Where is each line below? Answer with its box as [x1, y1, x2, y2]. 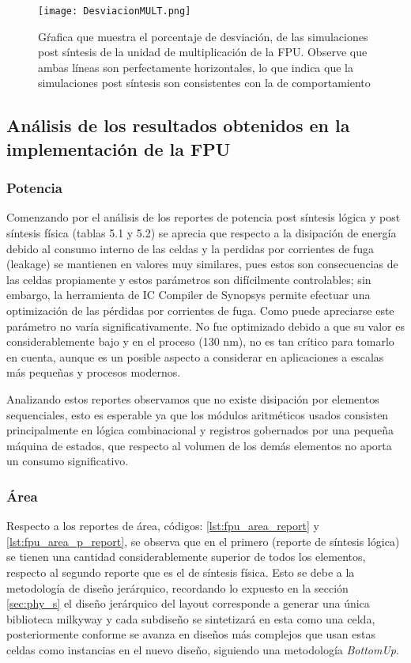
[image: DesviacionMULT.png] [38, 6, 191, 17]
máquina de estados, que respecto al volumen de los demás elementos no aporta [6, 437, 392, 453]
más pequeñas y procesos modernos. [6, 364, 181, 381]
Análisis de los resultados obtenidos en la [6, 113, 350, 138]
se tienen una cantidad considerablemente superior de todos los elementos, [6, 548, 366, 565]
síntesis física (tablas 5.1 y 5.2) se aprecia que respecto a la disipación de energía [6, 225, 397, 241]
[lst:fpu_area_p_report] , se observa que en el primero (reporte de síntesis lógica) [6, 532, 400, 549]
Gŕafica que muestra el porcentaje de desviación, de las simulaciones [38, 28, 368, 44]
